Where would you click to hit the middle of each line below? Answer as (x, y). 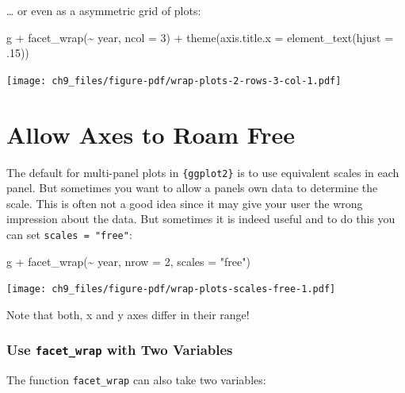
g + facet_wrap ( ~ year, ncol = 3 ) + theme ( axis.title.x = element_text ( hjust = (200, 37)
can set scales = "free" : (69, 234)
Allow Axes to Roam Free (151, 134)
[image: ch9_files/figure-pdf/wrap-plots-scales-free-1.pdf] (171, 289)
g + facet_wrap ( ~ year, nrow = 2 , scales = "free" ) (128, 261)
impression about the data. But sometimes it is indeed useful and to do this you (201, 219)
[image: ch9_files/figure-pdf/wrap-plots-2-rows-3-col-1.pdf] (174, 81)
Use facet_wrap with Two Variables (120, 350)
